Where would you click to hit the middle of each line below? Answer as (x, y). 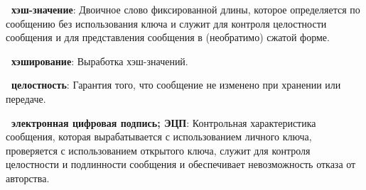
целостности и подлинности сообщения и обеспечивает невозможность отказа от (181, 164)
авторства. (28, 178)
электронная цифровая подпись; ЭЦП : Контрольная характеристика (164, 122)
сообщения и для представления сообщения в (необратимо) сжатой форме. (168, 37)
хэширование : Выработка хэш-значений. (100, 61)
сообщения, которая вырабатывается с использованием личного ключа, (159, 136)
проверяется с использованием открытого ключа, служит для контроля (158, 150)
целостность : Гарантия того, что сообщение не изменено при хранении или (176, 85)
